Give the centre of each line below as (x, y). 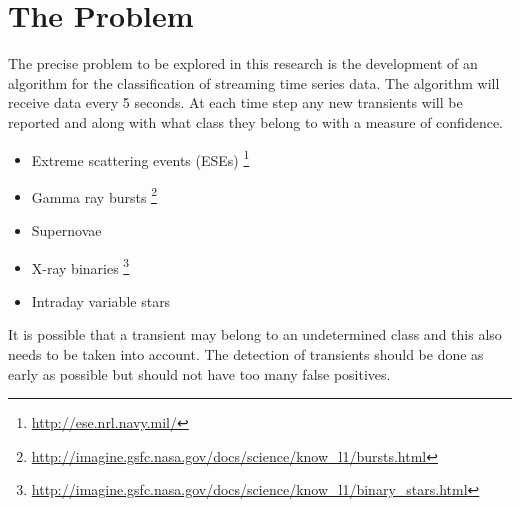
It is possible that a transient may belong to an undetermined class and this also (255, 334)
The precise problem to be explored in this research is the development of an (243, 63)
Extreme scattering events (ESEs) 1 (140, 158)
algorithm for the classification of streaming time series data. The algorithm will (254, 82)
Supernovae (66, 230)
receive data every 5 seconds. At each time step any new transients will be (235, 102)
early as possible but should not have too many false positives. (199, 373)
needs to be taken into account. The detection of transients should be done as (246, 354)
